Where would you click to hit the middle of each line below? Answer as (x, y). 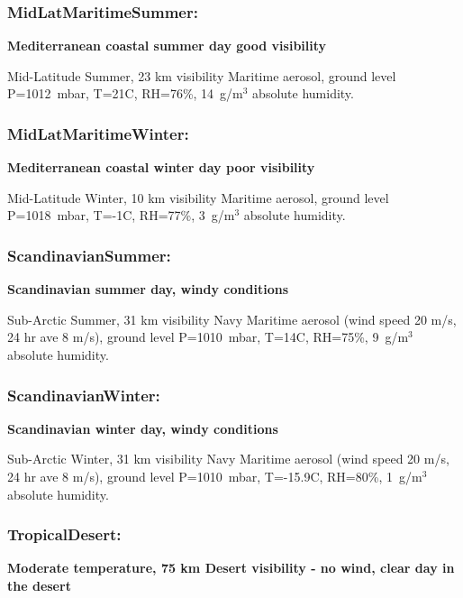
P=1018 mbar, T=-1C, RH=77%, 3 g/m (121, 215)
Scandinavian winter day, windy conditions (143, 428)
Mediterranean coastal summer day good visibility (167, 46)
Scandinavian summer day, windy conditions (148, 289)
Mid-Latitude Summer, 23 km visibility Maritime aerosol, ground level (202, 75)
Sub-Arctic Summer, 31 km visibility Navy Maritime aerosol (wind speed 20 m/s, (232, 319)
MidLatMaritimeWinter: (98, 133)
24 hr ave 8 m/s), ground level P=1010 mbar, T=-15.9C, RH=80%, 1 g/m (215, 476)
